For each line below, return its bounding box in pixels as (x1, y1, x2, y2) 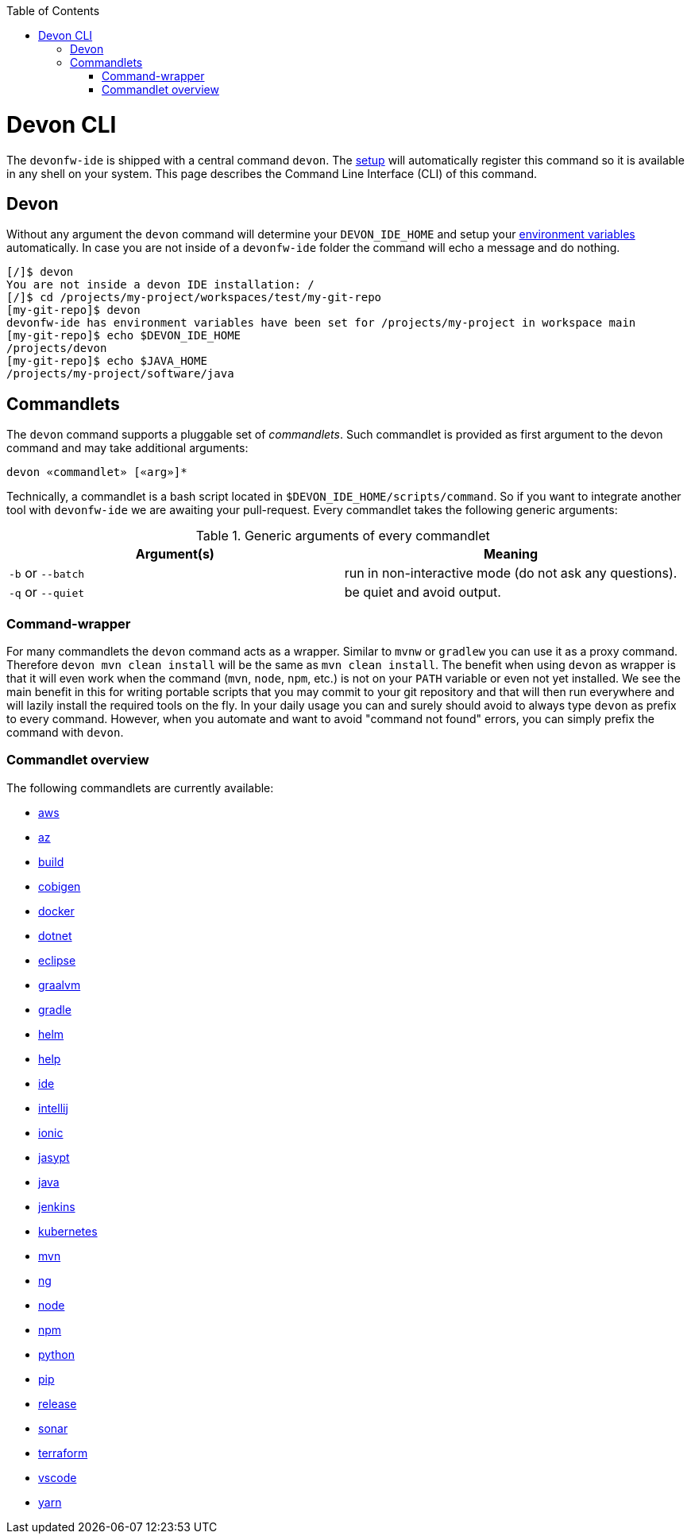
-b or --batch (9, 565, 85, 582)
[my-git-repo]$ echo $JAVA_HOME (6, 354, 207, 368)
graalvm (38, 977, 81, 992)
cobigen (38, 879, 81, 893)
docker (38, 903, 75, 918)
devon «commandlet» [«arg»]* (6, 466, 187, 479)
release (38, 1396, 77, 1410)
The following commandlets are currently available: (6, 780, 274, 795)
